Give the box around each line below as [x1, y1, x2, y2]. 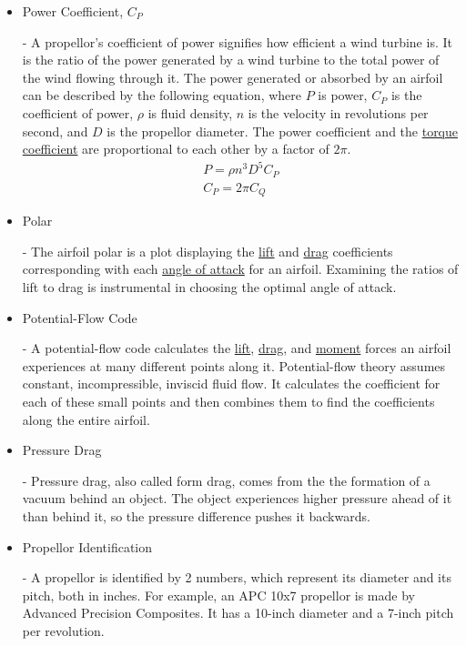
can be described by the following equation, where [22, 86, 302, 105]
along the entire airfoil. [22, 409, 150, 429]
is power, [318, 86, 368, 105]
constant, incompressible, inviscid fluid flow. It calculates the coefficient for [22, 374, 441, 393]
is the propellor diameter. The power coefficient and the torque [106, 121, 459, 140]
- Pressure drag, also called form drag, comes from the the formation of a [22, 470, 431, 490]
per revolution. [22, 621, 105, 640]
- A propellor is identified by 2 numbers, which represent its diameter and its [22, 568, 451, 587]
